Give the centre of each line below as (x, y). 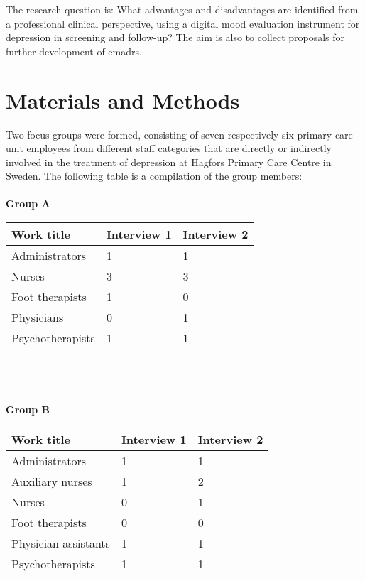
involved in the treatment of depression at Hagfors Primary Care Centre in (169, 162)
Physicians (38, 317)
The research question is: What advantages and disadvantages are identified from (182, 9)
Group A (28, 203)
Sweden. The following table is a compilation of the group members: (154, 176)
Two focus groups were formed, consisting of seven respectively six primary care (179, 134)
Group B (28, 409)
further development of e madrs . (74, 51)
